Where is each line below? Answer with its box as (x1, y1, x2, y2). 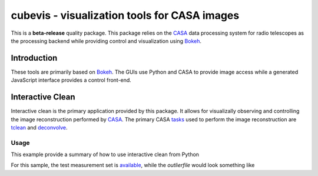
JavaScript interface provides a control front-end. (11, 77, 132, 84)
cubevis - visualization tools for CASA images (11, 9, 240, 22)
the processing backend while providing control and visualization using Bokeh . (11, 37, 201, 44)
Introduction (11, 53, 58, 63)
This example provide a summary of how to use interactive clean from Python (11, 151, 200, 158)
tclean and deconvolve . (11, 124, 68, 131)
